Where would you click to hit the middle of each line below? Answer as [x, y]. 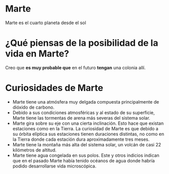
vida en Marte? [37, 54]
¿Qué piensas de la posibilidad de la [82, 43]
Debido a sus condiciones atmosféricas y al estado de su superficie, [83, 112]
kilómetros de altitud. [34, 150]
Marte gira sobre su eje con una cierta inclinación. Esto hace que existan [88, 123]
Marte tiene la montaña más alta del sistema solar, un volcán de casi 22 [87, 144]
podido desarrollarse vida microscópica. [54, 166]
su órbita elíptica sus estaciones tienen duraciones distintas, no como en [88, 134]
